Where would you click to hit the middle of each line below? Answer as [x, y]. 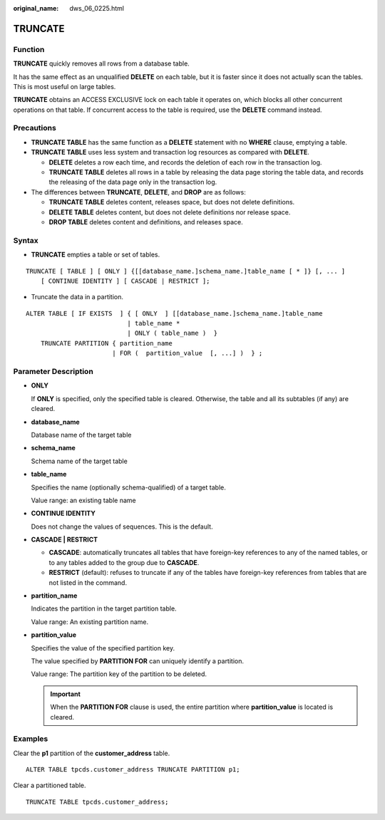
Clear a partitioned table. [50, 785]
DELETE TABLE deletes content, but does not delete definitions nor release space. [170, 212]
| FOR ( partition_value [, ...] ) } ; [187, 353]
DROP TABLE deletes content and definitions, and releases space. [146, 222]
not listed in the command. [88, 582]
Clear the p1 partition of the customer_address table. [92, 753]
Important [66, 694]
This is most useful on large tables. [65, 86]
